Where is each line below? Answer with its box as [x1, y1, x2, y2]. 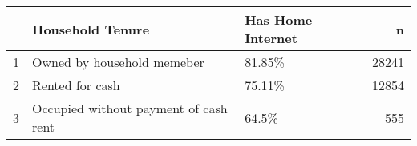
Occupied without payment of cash [32, 99, 228, 117]
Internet [245, 29, 298, 47]
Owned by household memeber [32, 53, 204, 71]
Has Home [245, 10, 313, 29]
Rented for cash [32, 76, 120, 94]
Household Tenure [32, 19, 150, 38]
